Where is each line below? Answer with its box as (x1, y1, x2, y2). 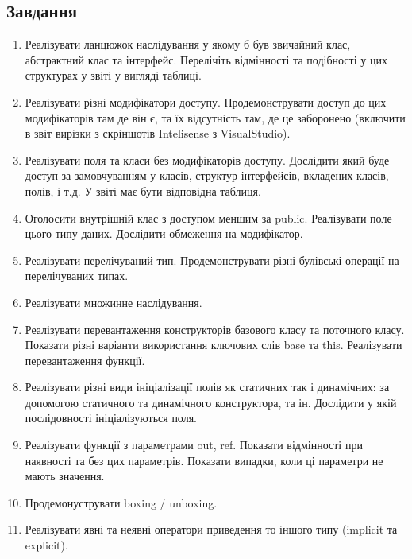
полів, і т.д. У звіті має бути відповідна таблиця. (25, 182, 261, 199)
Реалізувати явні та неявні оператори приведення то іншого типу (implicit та (25, 521, 398, 538)
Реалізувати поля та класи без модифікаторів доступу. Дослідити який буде (25, 151, 390, 168)
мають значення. (25, 468, 105, 484)
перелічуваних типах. (25, 267, 129, 284)
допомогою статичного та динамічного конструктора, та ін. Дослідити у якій (25, 394, 397, 410)
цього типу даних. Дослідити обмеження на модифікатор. (25, 225, 303, 242)
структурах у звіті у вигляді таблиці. (25, 67, 202, 83)
